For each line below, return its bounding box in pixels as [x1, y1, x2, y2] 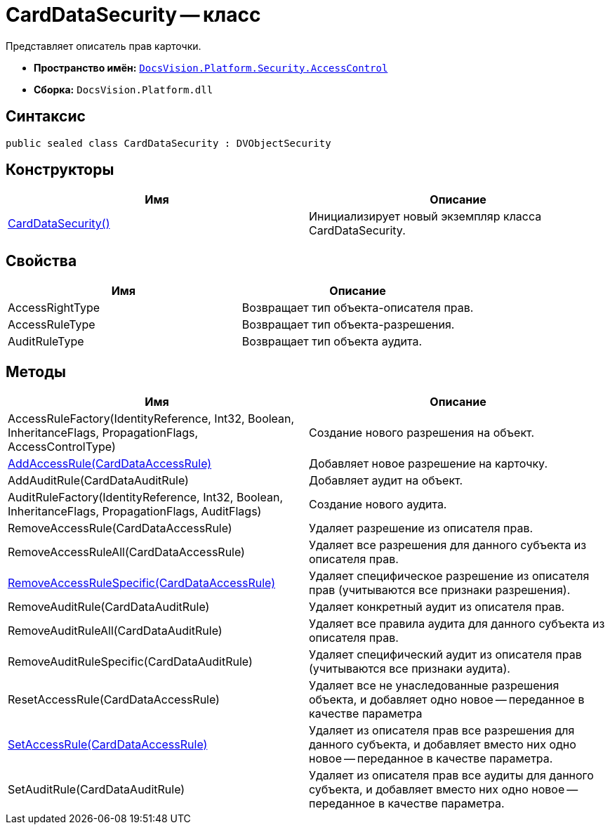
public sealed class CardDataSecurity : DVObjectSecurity [6, 137, 331, 149]
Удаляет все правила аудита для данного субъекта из [309, 617, 605, 631]
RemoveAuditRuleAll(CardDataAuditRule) [8, 624, 223, 638]
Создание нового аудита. [309, 497, 447, 512]
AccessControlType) [8, 440, 116, 454]
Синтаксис [6, 107, 86, 126]
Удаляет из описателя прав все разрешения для [309, 723, 575, 738]
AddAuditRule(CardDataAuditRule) [8, 473, 189, 488]
